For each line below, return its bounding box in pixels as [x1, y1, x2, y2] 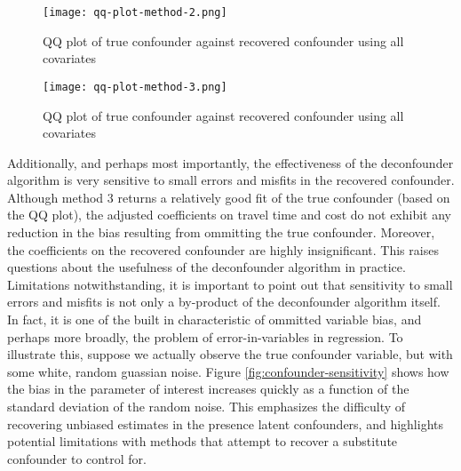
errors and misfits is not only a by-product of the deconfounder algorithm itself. [7, 292, 441, 311]
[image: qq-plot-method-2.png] [43, 6, 227, 19]
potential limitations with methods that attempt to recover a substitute [7, 432, 398, 451]
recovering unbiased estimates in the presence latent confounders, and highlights [7, 414, 444, 433]
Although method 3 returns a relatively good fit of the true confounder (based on [7, 188, 450, 206]
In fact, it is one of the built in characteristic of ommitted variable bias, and [7, 310, 422, 329]
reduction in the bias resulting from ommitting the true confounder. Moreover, [7, 223, 435, 242]
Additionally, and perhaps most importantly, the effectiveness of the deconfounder [7, 153, 454, 172]
